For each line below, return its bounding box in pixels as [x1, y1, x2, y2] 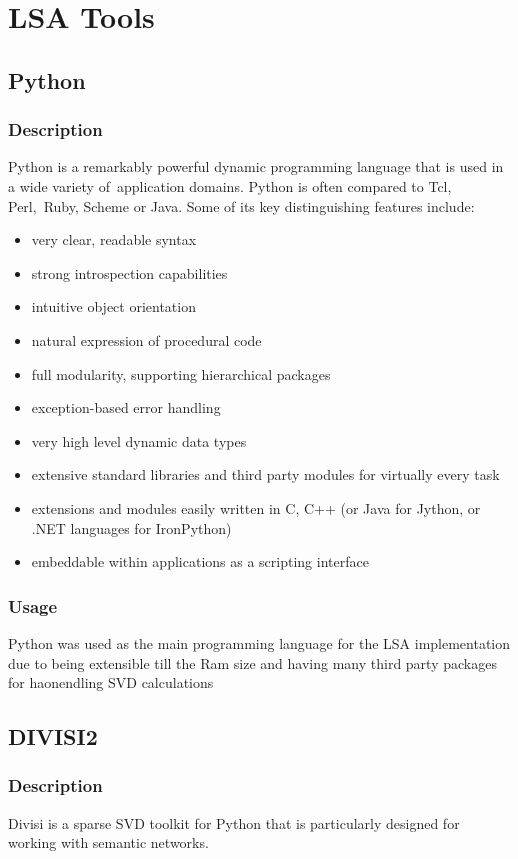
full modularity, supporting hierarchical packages [31, 363, 331, 384]
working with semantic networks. [8, 832, 209, 853]
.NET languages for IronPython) [31, 517, 232, 538]
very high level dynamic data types [31, 430, 247, 451]
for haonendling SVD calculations [8, 672, 214, 693]
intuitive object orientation [31, 296, 196, 317]
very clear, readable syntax [31, 229, 197, 250]
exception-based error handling [31, 397, 221, 418]
